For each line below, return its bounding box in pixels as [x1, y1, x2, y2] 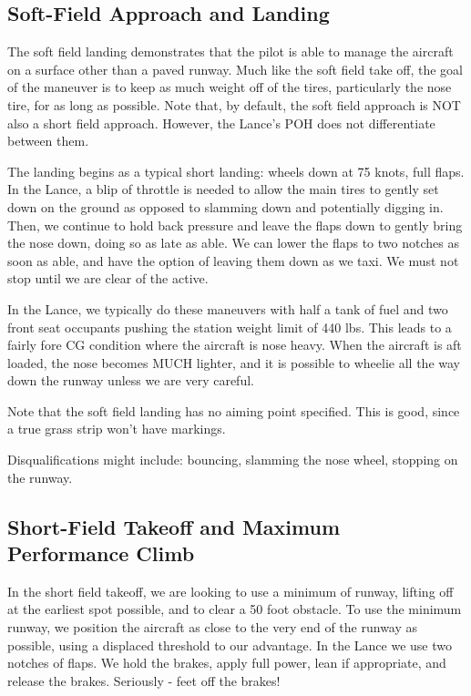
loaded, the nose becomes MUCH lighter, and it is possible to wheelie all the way [7, 353, 460, 372]
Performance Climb [7, 539, 195, 568]
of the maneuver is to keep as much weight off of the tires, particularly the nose [7, 77, 452, 97]
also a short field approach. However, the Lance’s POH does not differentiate [7, 113, 435, 132]
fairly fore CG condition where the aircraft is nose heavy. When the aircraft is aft [7, 335, 462, 354]
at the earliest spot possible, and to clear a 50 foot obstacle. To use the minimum [7, 599, 462, 619]
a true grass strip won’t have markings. [7, 419, 226, 438]
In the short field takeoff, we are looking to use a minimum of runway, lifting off [7, 581, 454, 600]
